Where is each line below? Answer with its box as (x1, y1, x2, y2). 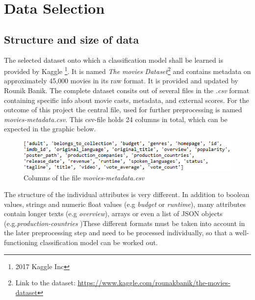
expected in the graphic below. (4, 124, 96, 134)
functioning (4, 237, 38, 247)
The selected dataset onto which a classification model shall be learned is (4, 54, 223, 65)
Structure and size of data (4, 31, 139, 47)
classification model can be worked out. (40, 237, 158, 247)
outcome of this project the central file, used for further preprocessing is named (4, 104, 242, 115)
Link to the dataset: (15, 277, 76, 288)
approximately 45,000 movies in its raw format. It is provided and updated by (4, 75, 238, 86)
